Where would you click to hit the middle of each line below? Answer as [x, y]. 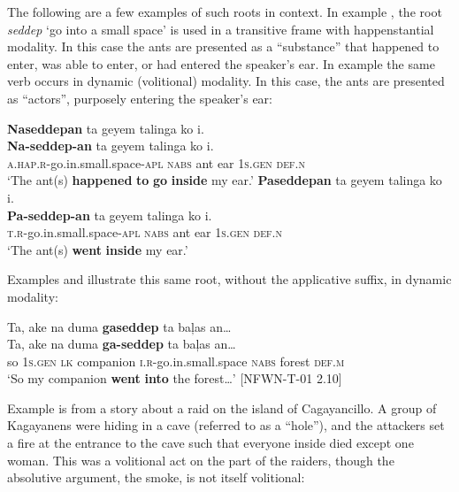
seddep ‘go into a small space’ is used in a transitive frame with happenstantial [221, 29]
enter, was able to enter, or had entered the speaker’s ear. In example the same [221, 63]
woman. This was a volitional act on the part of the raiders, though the [201, 460]
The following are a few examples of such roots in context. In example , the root [225, 12]
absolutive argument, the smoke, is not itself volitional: [156, 477]
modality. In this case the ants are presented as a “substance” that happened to [223, 46]
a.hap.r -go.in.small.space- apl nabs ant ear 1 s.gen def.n [156, 162]
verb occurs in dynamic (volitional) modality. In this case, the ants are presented [226, 81]
